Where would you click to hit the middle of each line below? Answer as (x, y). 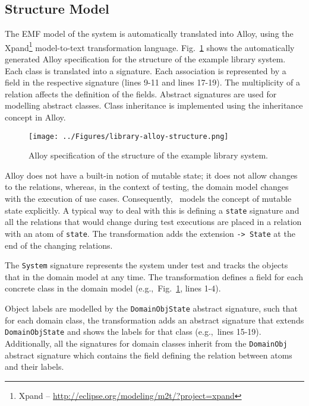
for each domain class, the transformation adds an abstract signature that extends (154, 320)
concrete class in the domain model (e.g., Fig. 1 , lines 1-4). (113, 288)
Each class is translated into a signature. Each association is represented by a (146, 70)
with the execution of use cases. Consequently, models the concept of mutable (148, 199)
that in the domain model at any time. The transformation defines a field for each (154, 276)
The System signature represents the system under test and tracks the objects (146, 265)
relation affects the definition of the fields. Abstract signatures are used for (141, 93)
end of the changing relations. (59, 245)
